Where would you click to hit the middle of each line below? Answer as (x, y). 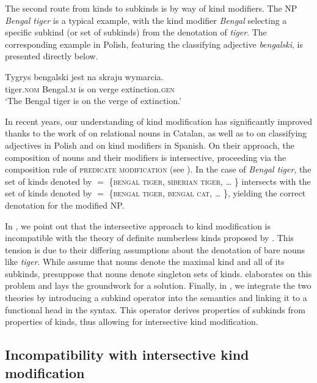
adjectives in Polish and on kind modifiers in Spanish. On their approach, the (150, 145)
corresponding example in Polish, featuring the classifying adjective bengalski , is (154, 44)
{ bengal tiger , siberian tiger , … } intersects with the (210, 181)
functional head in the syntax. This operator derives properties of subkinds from (155, 309)
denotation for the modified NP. (65, 205)
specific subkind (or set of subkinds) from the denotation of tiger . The (136, 32)
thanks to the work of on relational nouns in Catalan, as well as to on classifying (156, 133)
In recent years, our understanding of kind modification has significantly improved (159, 121)
